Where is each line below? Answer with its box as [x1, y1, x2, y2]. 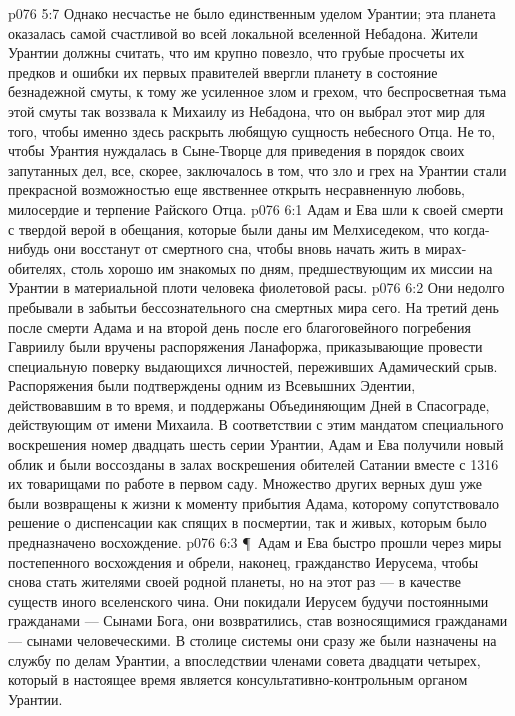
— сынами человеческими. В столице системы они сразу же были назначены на [8, 630, 497, 650]
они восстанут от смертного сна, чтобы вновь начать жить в [53, 238, 421, 259]
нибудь [8, 238, 50, 259]
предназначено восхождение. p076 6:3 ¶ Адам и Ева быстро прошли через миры [8, 532, 502, 553]
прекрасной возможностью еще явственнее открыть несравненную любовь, [8, 179, 465, 200]
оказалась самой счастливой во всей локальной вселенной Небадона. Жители [8, 22, 478, 43]
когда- [453, 218, 490, 239]
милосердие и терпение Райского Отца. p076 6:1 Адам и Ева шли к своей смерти [8, 198, 504, 219]
